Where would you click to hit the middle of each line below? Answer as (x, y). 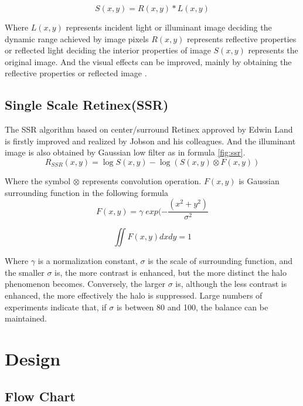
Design (33, 358)
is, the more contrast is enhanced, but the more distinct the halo (171, 272)
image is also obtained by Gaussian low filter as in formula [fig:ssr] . (125, 152)
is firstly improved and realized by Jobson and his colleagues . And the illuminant (150, 141)
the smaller (25, 272)
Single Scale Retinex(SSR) (87, 105)
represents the (273, 50)
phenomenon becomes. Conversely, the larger (85, 284)
